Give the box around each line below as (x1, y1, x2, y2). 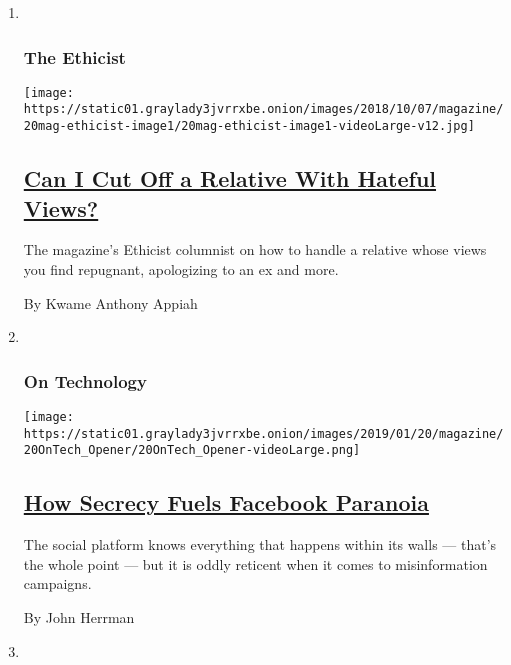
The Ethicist (23, 44, 126, 69)
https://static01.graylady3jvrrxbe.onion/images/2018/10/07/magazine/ (23, 102, 504, 117)
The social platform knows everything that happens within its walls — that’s (23, 534, 497, 555)
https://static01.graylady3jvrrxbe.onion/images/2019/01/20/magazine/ (23, 426, 504, 441)
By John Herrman (23, 606, 135, 627)
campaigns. (23, 573, 92, 594)
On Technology (23, 368, 147, 393)
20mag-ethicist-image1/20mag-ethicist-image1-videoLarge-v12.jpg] (23, 119, 475, 134)
